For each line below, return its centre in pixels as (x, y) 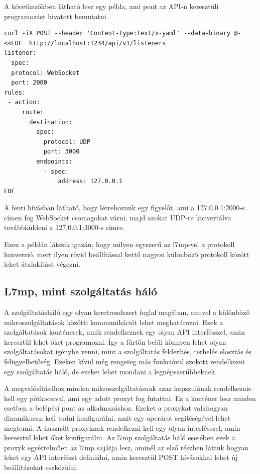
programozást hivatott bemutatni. (56, 16)
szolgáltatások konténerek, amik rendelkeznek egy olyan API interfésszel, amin (124, 332)
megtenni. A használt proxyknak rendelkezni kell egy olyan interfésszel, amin (122, 427)
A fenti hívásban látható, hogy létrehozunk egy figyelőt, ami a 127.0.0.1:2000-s (124, 208)
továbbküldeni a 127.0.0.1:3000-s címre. (64, 227)
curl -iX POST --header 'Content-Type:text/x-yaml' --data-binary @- (123, 33)
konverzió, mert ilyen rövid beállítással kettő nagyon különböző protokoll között (127, 254)
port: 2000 (29, 83)
